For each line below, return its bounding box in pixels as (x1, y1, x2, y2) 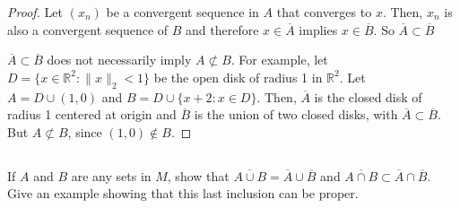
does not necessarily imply (47, 50, 192, 69)
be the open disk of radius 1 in (153, 67, 323, 86)
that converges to (276, 3, 372, 21)
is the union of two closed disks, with (194, 105, 398, 124)
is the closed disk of (314, 87, 422, 106)
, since (67, 122, 102, 141)
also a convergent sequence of (7, 20, 169, 39)
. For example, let (230, 50, 328, 69)
